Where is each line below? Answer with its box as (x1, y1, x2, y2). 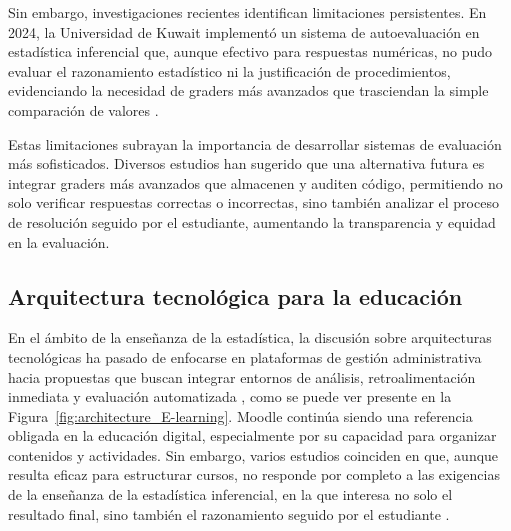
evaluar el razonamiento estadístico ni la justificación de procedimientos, (8, 60, 451, 81)
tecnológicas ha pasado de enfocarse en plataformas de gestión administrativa (8, 346, 482, 367)
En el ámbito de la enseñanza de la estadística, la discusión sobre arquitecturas (8, 327, 492, 348)
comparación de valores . (8, 99, 159, 120)
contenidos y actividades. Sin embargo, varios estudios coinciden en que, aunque (8, 444, 499, 465)
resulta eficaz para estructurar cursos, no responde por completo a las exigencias (8, 464, 500, 485)
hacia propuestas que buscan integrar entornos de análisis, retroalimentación (8, 366, 476, 387)
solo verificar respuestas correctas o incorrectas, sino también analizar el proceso (8, 192, 499, 213)
